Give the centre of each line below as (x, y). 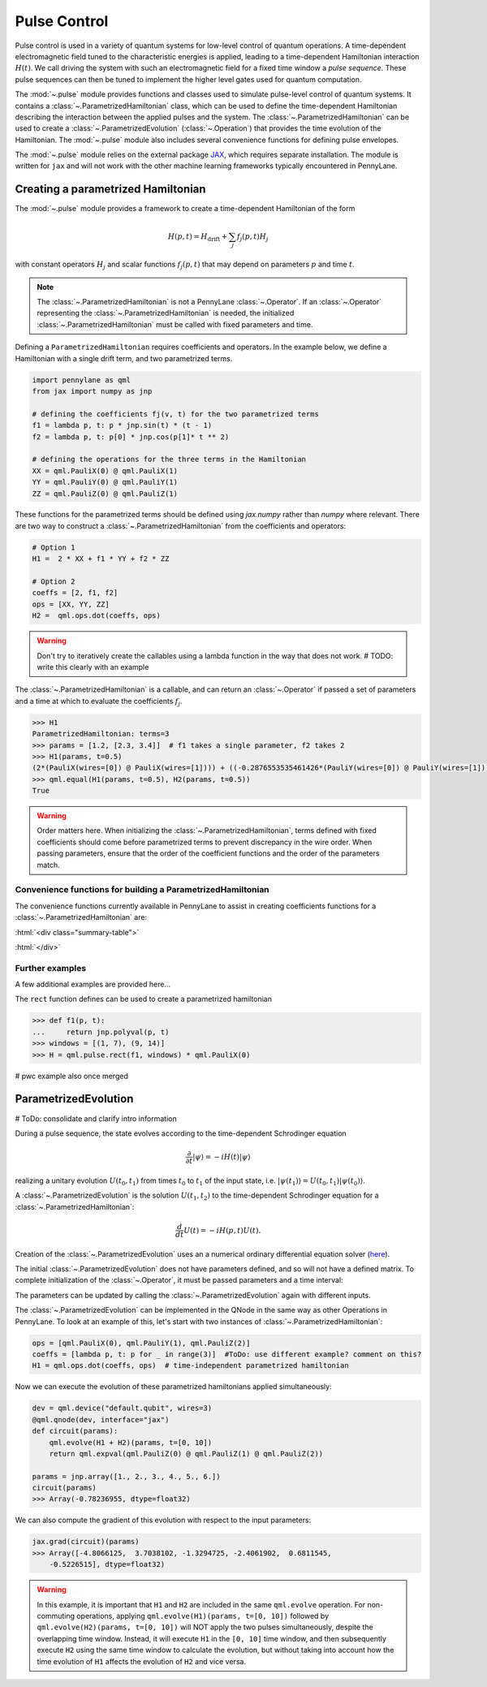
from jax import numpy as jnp (92, 391)
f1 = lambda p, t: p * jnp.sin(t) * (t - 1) (122, 425)
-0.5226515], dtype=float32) (107, 1564)
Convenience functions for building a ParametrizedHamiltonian (142, 890)
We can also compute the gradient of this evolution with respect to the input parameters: (163, 1520)
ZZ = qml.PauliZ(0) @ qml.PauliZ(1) (105, 494)
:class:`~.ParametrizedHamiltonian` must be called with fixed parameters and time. (175, 324)
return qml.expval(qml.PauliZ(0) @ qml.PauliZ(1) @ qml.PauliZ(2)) (186, 1454)
